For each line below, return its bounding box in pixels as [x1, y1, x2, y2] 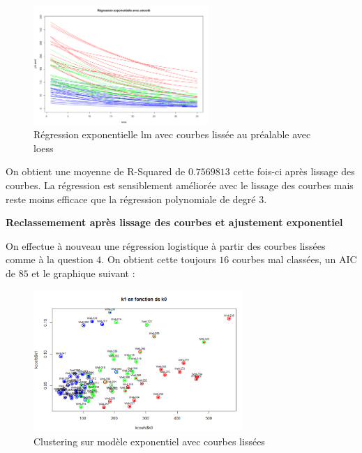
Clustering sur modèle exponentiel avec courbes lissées [33, 433, 265, 448]
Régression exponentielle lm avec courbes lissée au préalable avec [33, 127, 311, 142]
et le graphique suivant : [31, 265, 135, 280]
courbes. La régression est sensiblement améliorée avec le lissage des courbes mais [6, 178, 354, 193]
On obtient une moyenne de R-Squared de [6, 164, 186, 179]
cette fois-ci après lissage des [233, 164, 355, 179]
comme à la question [6, 252, 93, 267]
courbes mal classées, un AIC [232, 252, 357, 267]
